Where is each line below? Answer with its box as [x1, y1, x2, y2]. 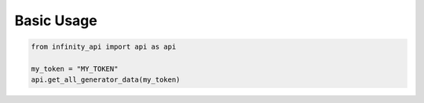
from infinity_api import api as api [31, 42, 177, 51]
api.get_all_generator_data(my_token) [31, 75, 181, 84]
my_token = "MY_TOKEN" [31, 64, 119, 73]
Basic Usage [14, 12, 97, 29]
